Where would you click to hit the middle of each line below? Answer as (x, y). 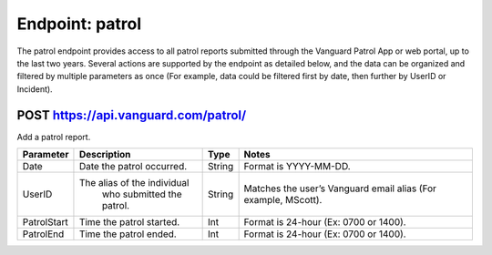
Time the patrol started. (129, 222)
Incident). (35, 89)
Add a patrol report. (54, 137)
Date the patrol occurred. (133, 167)
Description (105, 155)
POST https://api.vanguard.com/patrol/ (132, 115)
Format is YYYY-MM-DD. (297, 167)
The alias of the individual (134, 183)
